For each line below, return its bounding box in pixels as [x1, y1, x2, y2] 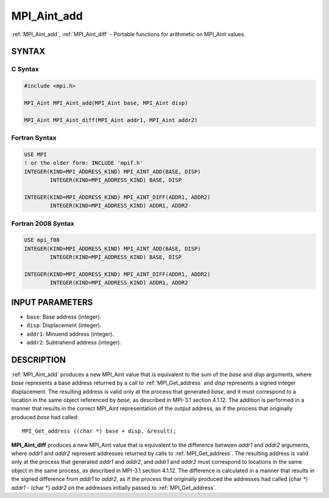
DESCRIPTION [11, 355, 66, 365]
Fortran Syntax [11, 134, 57, 142]
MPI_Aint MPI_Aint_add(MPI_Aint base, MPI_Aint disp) [24, 99, 188, 106]
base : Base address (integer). [26, 313, 102, 320]
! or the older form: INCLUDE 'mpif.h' [24, 159, 143, 167]
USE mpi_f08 [24, 237, 60, 244]
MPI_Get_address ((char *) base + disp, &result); [22, 428, 177, 435]
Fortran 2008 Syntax [11, 219, 74, 228]
